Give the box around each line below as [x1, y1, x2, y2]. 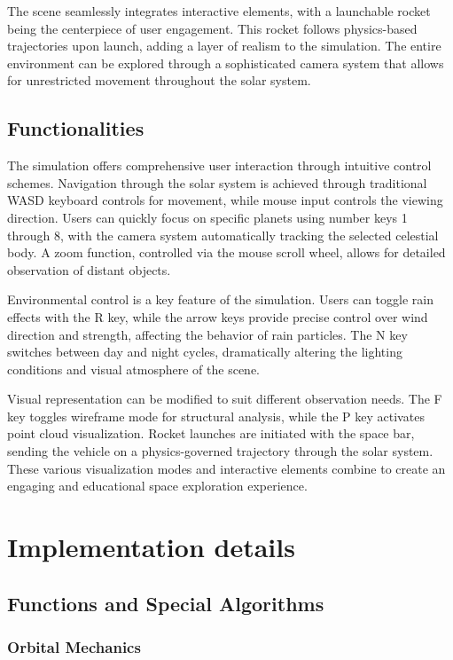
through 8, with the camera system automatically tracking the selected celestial [7, 225, 439, 244]
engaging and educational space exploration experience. [7, 476, 308, 495]
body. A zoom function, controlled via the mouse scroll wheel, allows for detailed [7, 243, 446, 262]
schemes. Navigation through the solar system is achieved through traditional [7, 173, 427, 192]
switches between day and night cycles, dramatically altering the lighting [7, 342, 402, 361]
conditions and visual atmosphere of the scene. [7, 359, 261, 378]
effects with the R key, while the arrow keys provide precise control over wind [7, 307, 428, 326]
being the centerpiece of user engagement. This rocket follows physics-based [7, 19, 418, 37]
